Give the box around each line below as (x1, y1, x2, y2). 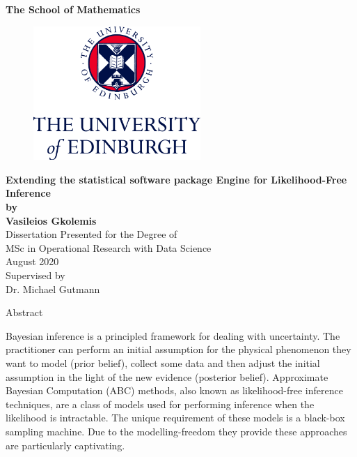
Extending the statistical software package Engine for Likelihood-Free (6, 172, 347, 186)
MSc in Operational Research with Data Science (6, 240, 212, 255)
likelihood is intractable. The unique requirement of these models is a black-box (6, 410, 345, 425)
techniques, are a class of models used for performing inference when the (6, 396, 315, 411)
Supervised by (6, 268, 65, 283)
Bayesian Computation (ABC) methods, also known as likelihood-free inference (6, 383, 343, 398)
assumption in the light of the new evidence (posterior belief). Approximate (6, 369, 328, 384)
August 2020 (6, 254, 59, 269)
